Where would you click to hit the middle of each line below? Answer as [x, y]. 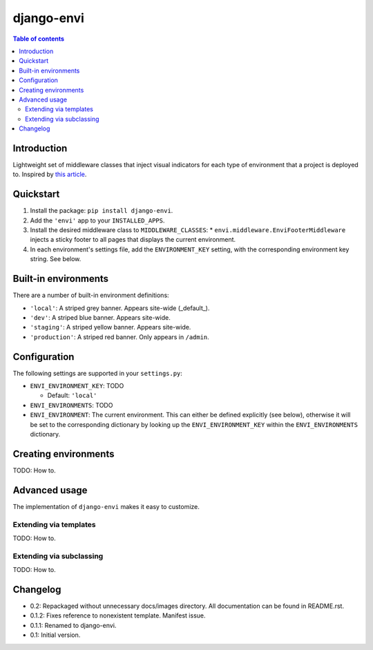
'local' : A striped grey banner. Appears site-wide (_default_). [120, 308]
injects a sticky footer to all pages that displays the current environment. [133, 240]
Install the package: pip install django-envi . [102, 211]
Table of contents [39, 39]
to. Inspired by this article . [50, 174]
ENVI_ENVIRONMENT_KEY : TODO [77, 385]
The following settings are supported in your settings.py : [98, 373]
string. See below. [56, 259]
